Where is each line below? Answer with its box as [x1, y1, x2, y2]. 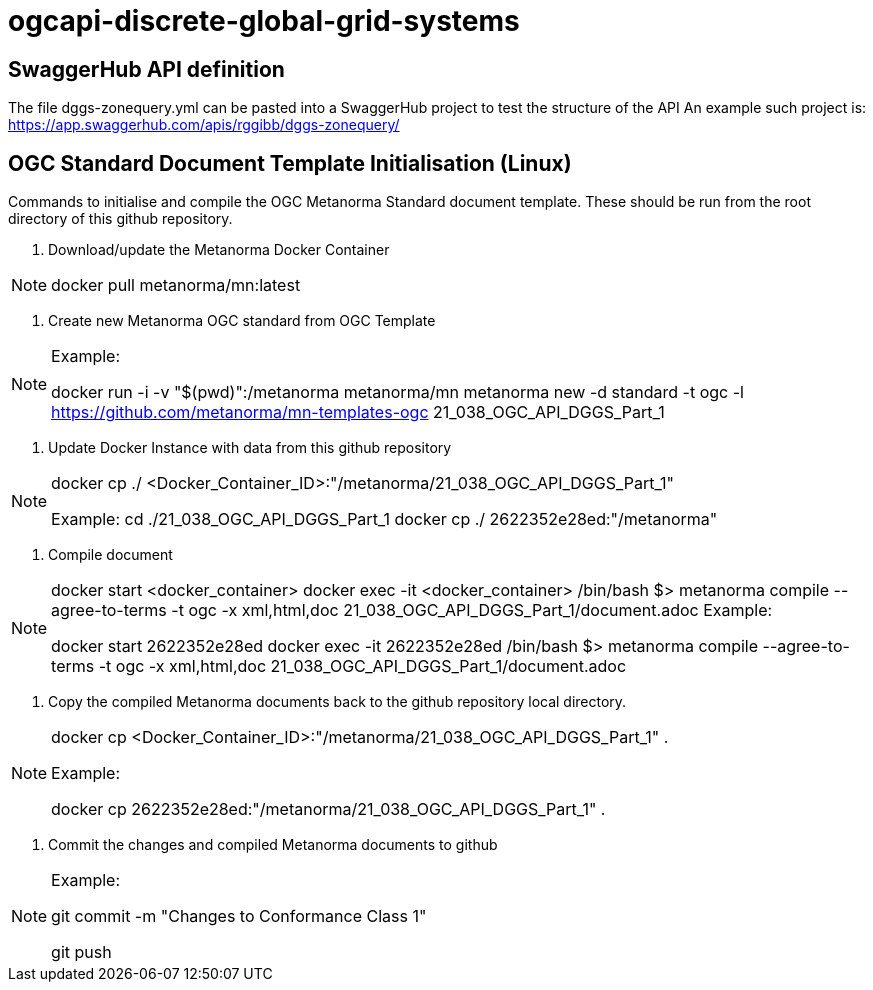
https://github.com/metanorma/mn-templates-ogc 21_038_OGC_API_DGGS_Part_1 [51, 402, 665, 423]
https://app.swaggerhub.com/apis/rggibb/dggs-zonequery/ [8, 116, 400, 134]
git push [51, 942, 112, 963]
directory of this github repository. [8, 210, 233, 228]
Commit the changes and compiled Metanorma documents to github [48, 836, 498, 854]
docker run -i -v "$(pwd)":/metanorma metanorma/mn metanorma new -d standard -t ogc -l [51, 382, 744, 403]
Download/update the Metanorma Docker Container [48, 241, 390, 259]
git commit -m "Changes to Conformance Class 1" [51, 906, 427, 927]
